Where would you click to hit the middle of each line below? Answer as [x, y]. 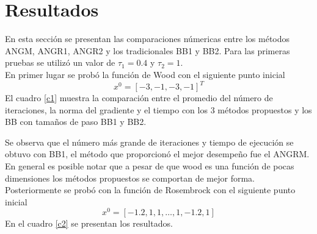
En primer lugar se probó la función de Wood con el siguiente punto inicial [145, 74]
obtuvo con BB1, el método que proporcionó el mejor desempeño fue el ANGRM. [157, 154]
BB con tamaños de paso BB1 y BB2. [76, 122]
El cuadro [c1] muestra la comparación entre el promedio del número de [139, 97]
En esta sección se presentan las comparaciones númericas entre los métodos [148, 39]
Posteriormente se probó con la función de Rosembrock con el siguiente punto [150, 190]
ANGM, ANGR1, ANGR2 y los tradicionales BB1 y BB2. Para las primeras [148, 50]
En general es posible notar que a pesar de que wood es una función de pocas [150, 165]
